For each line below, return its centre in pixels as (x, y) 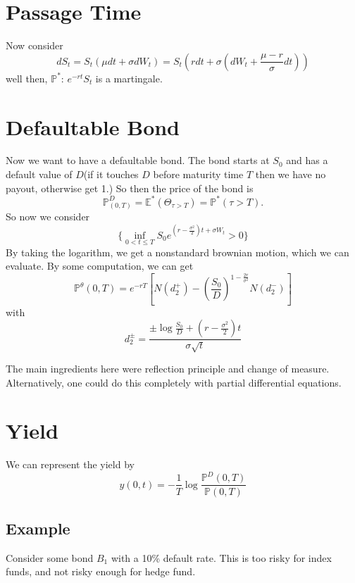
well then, (27, 78)
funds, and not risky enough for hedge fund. (101, 571)
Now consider (35, 45)
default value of (39, 174)
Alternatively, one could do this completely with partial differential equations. (174, 382)
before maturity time (198, 174)
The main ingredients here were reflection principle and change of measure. (168, 369)
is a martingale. (129, 78)
